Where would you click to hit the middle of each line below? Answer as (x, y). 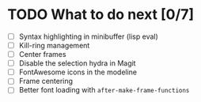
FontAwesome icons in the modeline (78, 72)
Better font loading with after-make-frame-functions (104, 90)
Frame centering (46, 81)
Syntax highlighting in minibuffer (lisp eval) (89, 36)
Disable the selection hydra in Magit (77, 63)
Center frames (42, 55)
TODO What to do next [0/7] (101, 15)
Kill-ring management (54, 45)
